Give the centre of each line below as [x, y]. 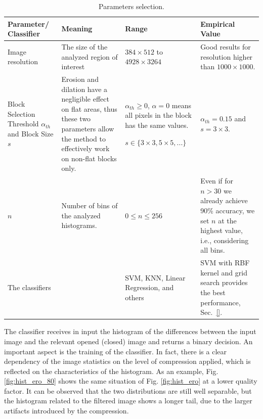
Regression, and [149, 287]
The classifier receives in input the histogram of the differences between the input [130, 331]
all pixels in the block [158, 115]
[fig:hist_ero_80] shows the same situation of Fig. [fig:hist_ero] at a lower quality [131, 381]
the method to [83, 138]
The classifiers [29, 287]
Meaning [77, 29]
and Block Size [31, 133]
